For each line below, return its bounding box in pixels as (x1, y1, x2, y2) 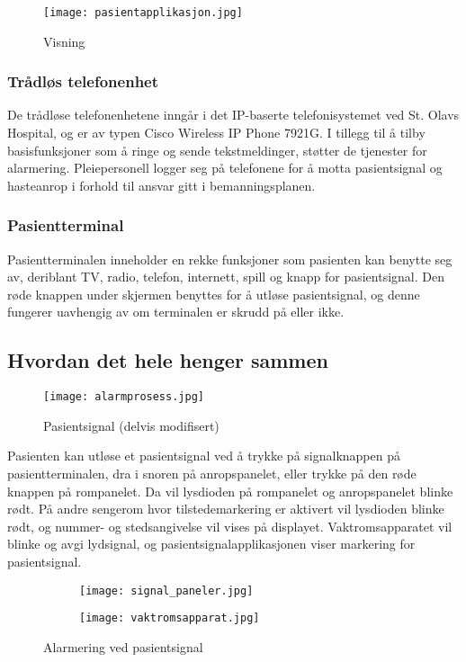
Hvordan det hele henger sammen (7, 346, 328, 374)
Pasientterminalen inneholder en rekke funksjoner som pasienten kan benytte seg (7, 249, 453, 268)
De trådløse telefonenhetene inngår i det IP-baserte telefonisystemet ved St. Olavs (7, 105, 460, 124)
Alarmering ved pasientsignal (43, 637, 203, 656)
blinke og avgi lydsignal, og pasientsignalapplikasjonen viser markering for (7, 534, 416, 553)
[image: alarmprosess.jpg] (43, 390, 204, 404)
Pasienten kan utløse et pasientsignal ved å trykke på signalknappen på (7, 446, 400, 465)
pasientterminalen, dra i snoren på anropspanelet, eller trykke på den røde (7, 464, 417, 483)
